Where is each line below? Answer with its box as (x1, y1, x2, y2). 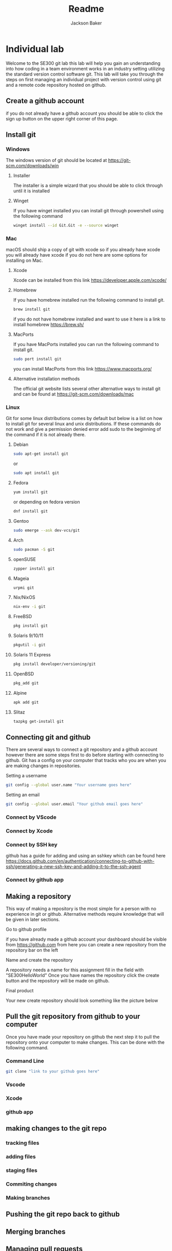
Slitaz (13, 709, 25, 715)
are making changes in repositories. (6, 763, 81, 769)
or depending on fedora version (13, 499, 80, 505)
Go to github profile (6, 926, 47, 932)
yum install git (13, 489, 48, 495)
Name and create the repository (6, 956, 73, 963)
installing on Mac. (6, 257, 43, 263)
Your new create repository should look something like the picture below (6, 997, 158, 1003)
